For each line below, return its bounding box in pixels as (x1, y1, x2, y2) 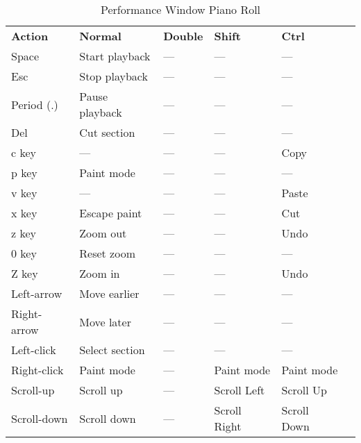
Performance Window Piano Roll (100, 1, 261, 17)
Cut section (79, 124, 135, 140)
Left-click (11, 342, 56, 358)
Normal (79, 28, 121, 44)
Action (11, 28, 49, 44)
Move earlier (79, 285, 140, 301)
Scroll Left (214, 382, 265, 398)
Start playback (79, 48, 151, 64)
